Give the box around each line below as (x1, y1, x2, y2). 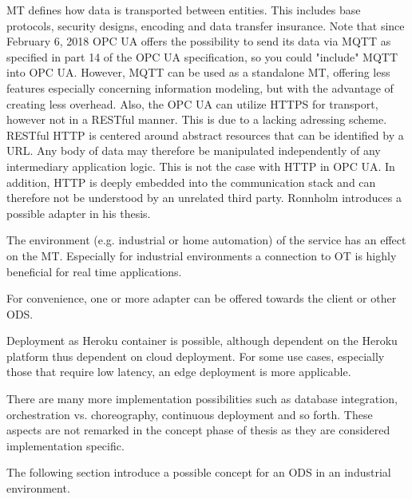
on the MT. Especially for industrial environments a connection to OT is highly (6, 247, 397, 263)
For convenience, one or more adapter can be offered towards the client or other (6, 290, 397, 307)
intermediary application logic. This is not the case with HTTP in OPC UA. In (6, 157, 395, 174)
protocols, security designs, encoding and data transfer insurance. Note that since (6, 17, 405, 34)
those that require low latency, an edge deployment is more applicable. (6, 363, 351, 380)
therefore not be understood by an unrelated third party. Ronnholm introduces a (6, 189, 402, 206)
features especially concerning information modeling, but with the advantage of (6, 79, 394, 96)
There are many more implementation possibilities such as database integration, (6, 390, 398, 407)
